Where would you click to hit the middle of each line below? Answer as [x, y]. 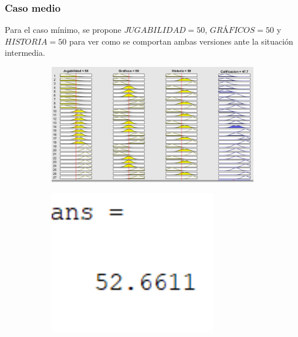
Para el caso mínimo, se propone [63, 30]
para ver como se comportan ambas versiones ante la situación [181, 41]
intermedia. [25, 53]
